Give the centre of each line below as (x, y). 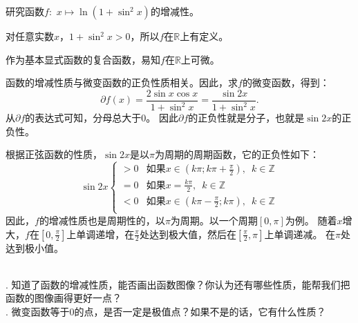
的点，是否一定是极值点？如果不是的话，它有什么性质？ (200, 311)
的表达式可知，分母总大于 (83, 118)
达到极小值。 (35, 247)
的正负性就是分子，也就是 (246, 118)
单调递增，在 (105, 234)
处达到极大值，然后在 (188, 234)
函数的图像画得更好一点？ (64, 298)
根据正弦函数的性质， (54, 154)
